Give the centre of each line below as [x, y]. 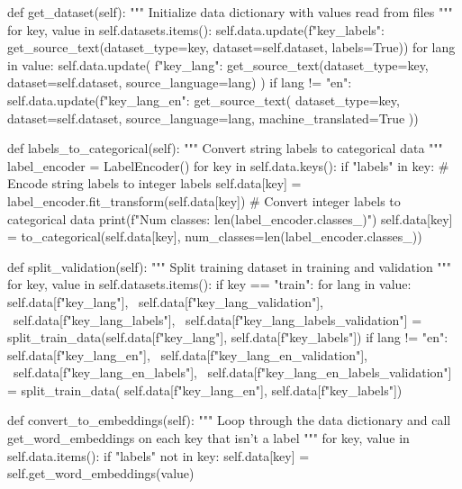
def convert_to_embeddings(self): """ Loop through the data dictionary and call [229, 420]
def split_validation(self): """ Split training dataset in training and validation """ [230, 266]
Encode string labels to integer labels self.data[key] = [154, 183]
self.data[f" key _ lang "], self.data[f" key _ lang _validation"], [165, 301]
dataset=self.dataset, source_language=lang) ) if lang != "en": [180, 82]
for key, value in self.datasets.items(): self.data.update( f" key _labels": [196, 29]
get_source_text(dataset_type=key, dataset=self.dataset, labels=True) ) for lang [231, 47]
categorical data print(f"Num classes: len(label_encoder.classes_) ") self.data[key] [230, 218]
